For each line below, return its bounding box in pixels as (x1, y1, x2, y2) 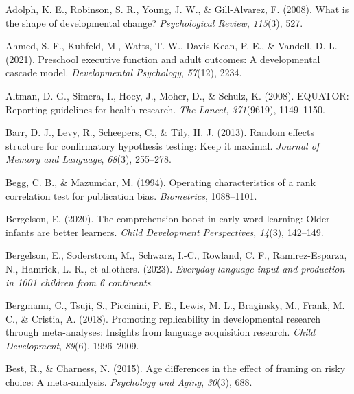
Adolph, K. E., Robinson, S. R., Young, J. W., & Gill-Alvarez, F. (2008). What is (5, 2, 349, 16)
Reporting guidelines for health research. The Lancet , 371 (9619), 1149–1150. (5, 102, 325, 116)
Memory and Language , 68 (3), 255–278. (5, 152, 172, 166)
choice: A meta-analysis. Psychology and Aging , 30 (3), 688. (5, 375, 252, 389)
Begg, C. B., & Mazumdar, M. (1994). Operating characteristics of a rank (5, 174, 316, 189)
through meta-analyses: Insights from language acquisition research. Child (5, 325, 316, 339)
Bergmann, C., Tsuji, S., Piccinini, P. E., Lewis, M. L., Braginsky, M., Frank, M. (5, 298, 345, 312)
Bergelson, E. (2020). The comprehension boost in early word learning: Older (5, 211, 330, 226)
